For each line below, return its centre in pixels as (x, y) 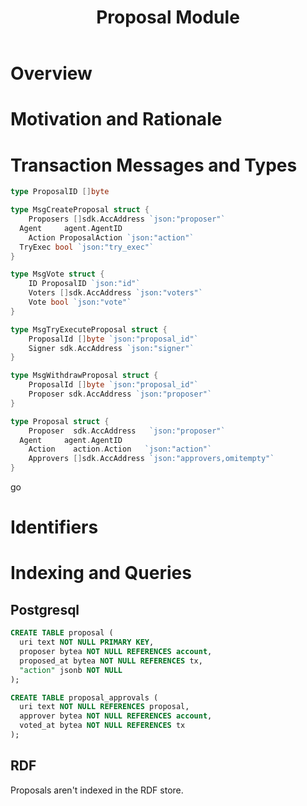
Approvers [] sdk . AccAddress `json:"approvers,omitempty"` (151, 459)
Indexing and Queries (101, 573)
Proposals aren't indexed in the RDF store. (97, 790)
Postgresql (45, 609)
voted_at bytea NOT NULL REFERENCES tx (102, 726)
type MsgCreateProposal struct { (80, 210)
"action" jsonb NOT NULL (71, 670)
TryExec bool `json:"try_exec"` (87, 247)
